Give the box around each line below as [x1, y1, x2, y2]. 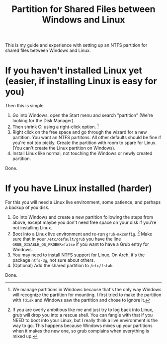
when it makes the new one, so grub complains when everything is [12, 328, 150, 334]
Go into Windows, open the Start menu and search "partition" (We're [12, 112, 153, 118]
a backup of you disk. [5, 204, 50, 210]
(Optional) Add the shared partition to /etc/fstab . [12, 263, 114, 269]
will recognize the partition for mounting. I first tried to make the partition [12, 292, 162, 298]
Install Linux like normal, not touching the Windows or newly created [12, 150, 153, 156]
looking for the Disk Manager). [12, 118, 75, 124]
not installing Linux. [12, 224, 53, 230]
